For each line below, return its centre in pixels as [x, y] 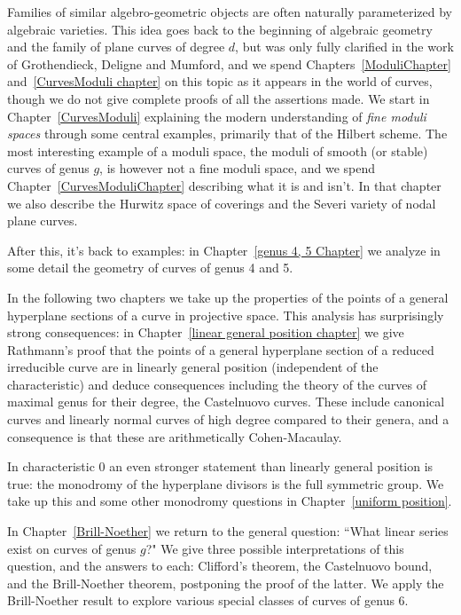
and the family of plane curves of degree [116, 47]
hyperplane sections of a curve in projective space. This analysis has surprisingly [226, 315]
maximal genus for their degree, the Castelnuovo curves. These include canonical [226, 402]
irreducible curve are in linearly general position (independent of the [193, 367]
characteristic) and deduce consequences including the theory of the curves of [217, 384]
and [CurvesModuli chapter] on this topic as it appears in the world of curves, [220, 81]
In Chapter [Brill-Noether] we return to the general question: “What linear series [228, 531]
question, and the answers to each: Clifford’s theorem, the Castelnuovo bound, [220, 566]
